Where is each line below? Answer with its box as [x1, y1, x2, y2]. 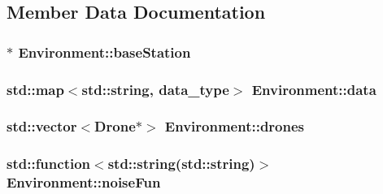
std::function [7, 153, 91, 174]
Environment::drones [164, 116, 304, 136]
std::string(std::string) [107, 153, 255, 174]
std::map [7, 79, 64, 99]
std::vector [7, 116, 77, 136]
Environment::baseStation [18, 41, 191, 62]
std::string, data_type [81, 79, 229, 99]
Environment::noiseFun [7, 172, 161, 192]
